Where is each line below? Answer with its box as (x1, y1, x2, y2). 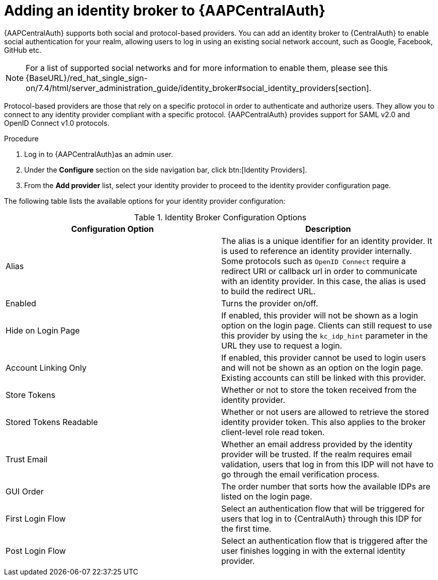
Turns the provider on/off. (221, 298, 318, 308)
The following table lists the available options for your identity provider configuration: (4, 196, 286, 205)
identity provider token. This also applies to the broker (221, 417, 426, 427)
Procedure (4, 134, 39, 143)
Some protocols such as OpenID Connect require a (221, 256, 406, 266)
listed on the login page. (221, 491, 312, 502)
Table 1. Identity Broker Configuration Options (134, 212, 307, 222)
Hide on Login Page (6, 325, 80, 336)
